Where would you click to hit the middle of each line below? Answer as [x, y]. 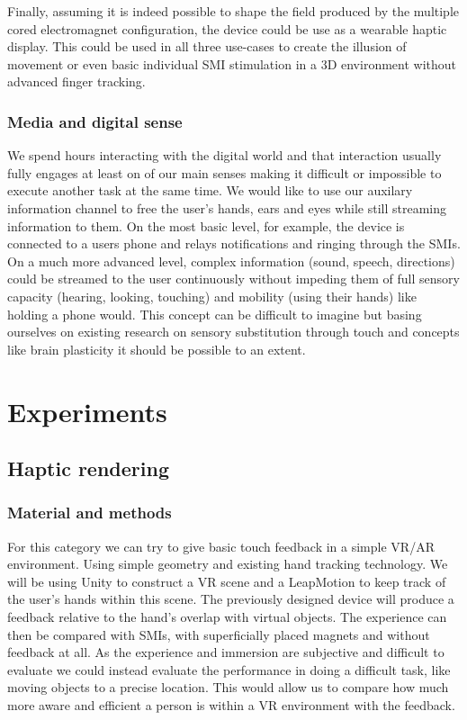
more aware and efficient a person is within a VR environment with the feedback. [231, 705]
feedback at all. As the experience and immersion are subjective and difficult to [226, 652]
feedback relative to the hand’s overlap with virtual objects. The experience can [227, 617]
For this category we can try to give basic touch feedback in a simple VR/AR [221, 546]
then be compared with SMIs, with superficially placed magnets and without [219, 634]
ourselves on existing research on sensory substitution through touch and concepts [233, 332]
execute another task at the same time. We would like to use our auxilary [210, 190]
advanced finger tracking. [76, 81]
